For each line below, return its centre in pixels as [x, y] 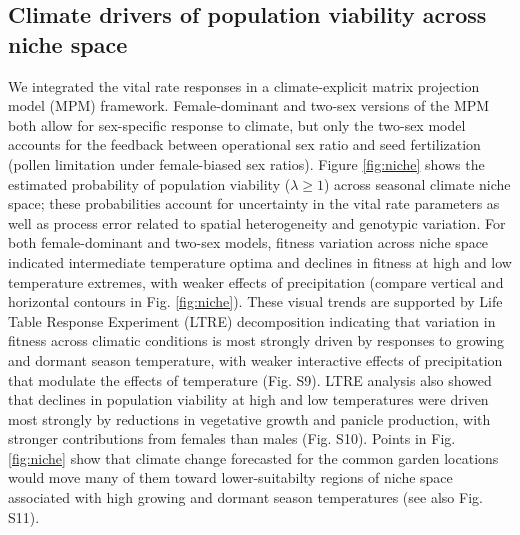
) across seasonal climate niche [417, 183]
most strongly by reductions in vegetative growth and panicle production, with [249, 418]
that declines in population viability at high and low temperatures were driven [248, 399]
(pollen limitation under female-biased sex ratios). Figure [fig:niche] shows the [246, 163]
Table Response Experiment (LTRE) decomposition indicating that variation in [252, 320]
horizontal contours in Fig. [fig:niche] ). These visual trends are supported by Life [255, 301]
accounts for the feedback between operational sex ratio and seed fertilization [244, 144]
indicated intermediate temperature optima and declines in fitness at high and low [260, 261]
